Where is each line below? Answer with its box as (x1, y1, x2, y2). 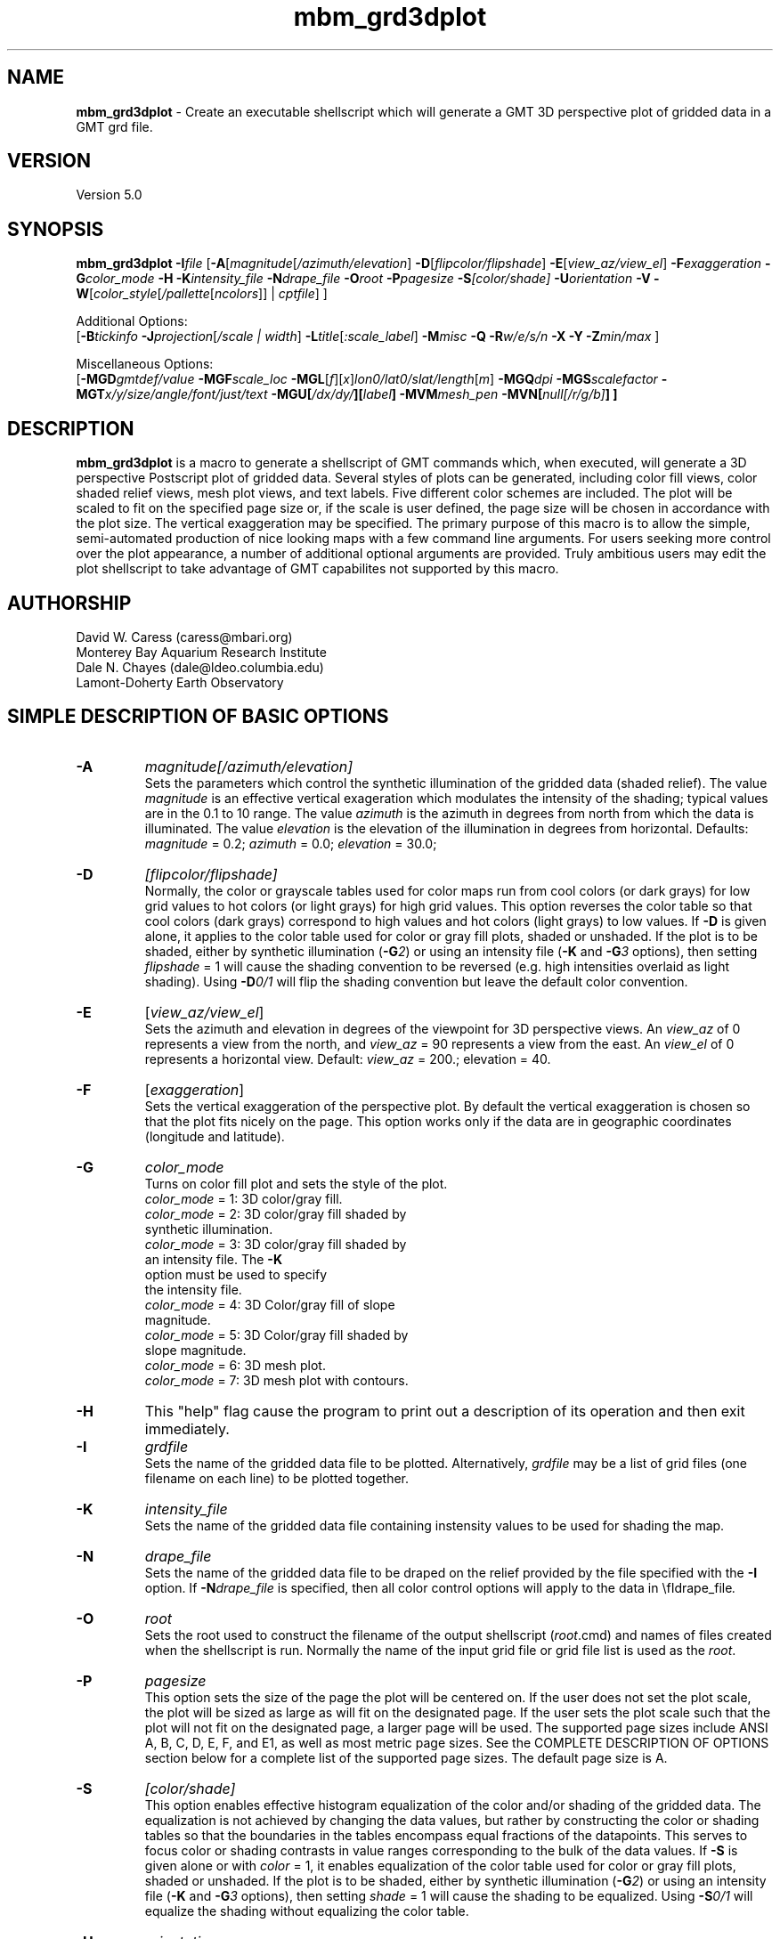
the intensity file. (144, 1281, 242, 1297)
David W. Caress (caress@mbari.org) (76, 629, 293, 645)
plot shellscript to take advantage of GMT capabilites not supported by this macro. (76, 561, 559, 577)
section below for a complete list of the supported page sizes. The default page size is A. (144, 1749, 668, 1765)
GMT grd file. (76, 118, 153, 134)
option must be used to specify (144, 1266, 328, 1282)
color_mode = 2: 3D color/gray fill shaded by (144, 1205, 407, 1221)
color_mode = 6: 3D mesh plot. (144, 1357, 326, 1373)
